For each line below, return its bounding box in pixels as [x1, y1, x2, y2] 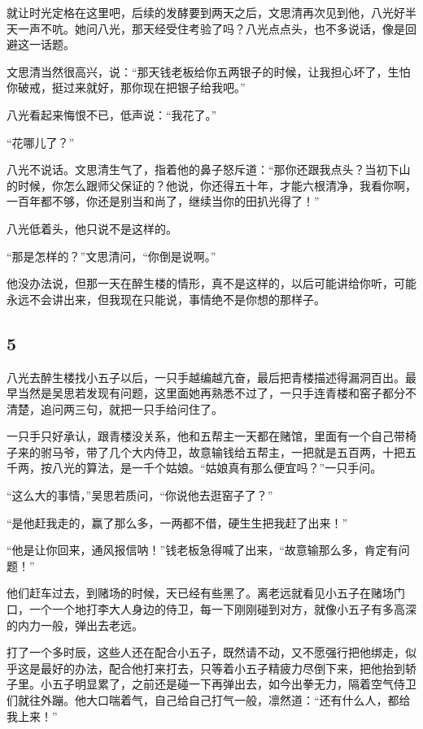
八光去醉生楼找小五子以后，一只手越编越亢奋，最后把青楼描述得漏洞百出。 [7, 368, 405, 385]
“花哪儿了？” [7, 133, 75, 150]
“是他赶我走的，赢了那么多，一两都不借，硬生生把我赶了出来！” [7, 514, 348, 531]
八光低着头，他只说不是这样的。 [7, 219, 177, 236]
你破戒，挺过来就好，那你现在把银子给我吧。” [7, 79, 246, 96]
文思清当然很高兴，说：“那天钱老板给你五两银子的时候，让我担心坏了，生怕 [7, 63, 411, 80]
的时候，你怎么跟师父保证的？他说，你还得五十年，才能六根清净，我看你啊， [7, 176, 416, 193]
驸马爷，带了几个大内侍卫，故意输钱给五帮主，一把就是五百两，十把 [40, 443, 405, 460]
